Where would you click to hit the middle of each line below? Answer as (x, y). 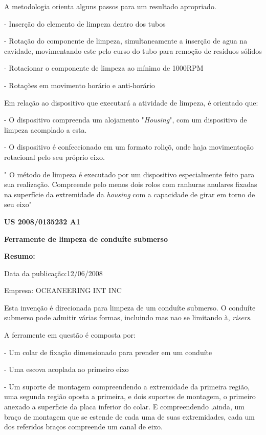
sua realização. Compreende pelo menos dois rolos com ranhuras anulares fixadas (131, 184)
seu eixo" (18, 204)
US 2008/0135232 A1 (42, 221)
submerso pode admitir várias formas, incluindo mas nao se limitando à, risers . (128, 317)
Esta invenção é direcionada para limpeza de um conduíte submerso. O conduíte (130, 307)
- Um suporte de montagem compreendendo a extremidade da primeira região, (127, 386)
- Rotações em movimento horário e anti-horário (80, 85)
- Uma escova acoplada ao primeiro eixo (66, 369)
